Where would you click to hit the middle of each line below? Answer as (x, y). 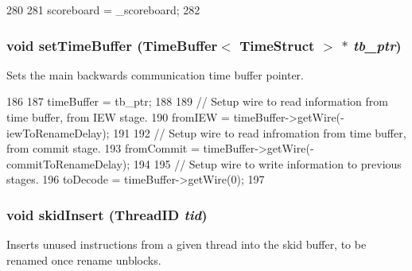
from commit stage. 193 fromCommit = (103, 148)
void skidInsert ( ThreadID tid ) (107, 214)
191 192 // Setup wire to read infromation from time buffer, (260, 132)
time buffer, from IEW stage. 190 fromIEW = (118, 117)
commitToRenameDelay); (68, 163)
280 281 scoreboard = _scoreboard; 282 (103, 10)
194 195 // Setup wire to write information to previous (267, 163)
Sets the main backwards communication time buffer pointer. (155, 74)
